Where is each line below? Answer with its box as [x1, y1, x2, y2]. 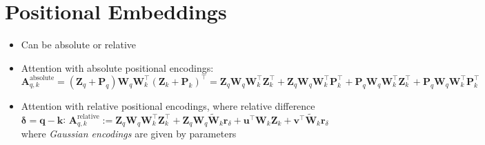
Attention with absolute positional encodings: [21, 60, 214, 75]
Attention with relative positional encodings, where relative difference [21, 98, 315, 113]
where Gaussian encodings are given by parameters [21, 126, 237, 141]
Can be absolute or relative [21, 37, 137, 52]
